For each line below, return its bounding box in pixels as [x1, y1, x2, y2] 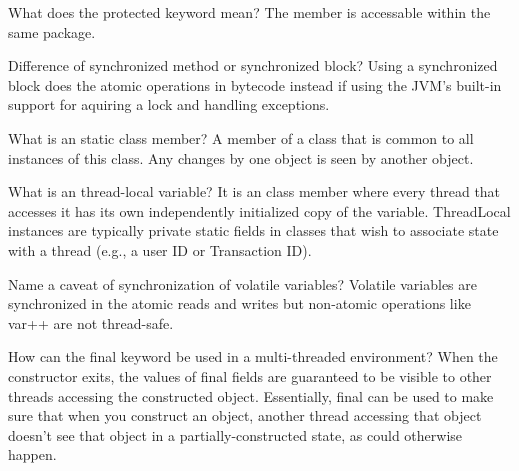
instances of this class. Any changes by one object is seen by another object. [8, 147, 474, 168]
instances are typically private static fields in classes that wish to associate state [8, 220, 499, 241]
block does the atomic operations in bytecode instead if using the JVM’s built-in [8, 74, 502, 95]
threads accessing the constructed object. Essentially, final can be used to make [8, 385, 494, 406]
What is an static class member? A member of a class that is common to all [8, 127, 474, 148]
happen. [8, 444, 57, 465]
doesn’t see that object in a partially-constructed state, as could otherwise [8, 424, 463, 445]
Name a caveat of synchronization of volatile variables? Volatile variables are [8, 273, 477, 294]
